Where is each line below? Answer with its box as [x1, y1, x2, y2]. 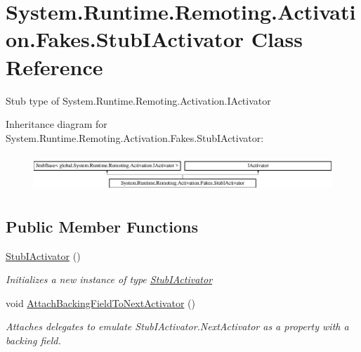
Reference [6, 52, 103, 81]
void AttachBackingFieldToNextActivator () [6, 295, 195, 310]
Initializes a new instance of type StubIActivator [6, 272, 213, 287]
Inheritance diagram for [6, 117, 107, 131]
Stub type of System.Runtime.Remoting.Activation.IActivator [6, 93, 271, 107]
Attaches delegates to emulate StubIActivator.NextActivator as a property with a [6, 319, 349, 334]
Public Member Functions [6, 215, 198, 237]
